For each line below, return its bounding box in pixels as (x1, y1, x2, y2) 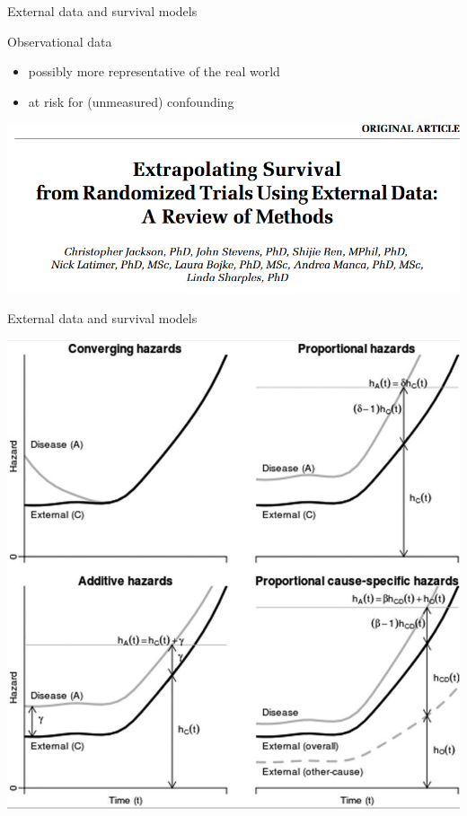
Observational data (7, 31, 112, 50)
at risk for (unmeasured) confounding (28, 92, 234, 110)
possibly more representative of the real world (28, 62, 280, 81)
